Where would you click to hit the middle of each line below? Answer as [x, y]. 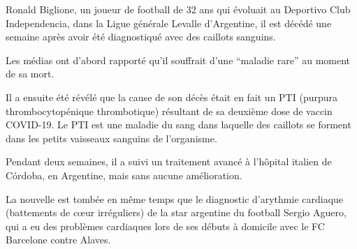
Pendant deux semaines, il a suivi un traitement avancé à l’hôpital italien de [169, 161]
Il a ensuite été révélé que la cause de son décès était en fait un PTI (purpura [172, 97]
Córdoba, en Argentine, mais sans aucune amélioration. [124, 175]
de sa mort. [30, 74]
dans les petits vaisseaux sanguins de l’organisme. [111, 138]
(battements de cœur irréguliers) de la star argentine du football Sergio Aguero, [176, 212]
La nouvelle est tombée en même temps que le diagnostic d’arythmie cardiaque [175, 198]
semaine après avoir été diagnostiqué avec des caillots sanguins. [141, 37]
